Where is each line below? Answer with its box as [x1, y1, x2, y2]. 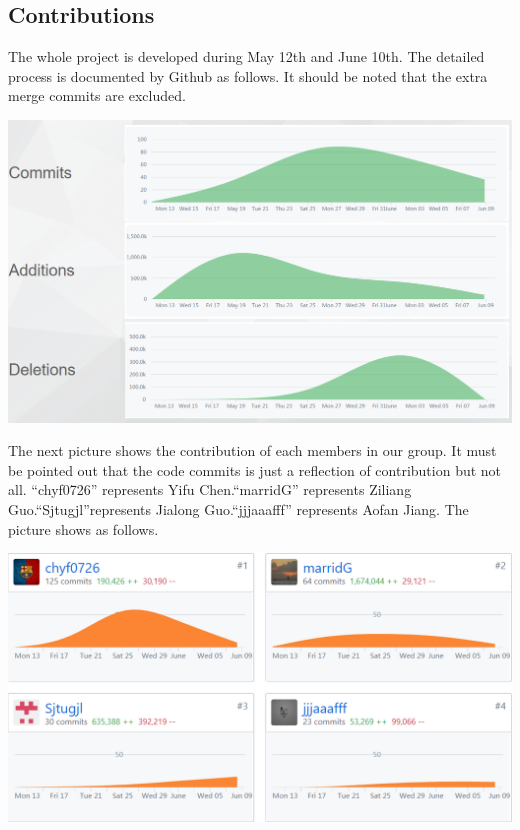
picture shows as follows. [8, 518, 159, 539]
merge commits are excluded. [8, 85, 186, 106]
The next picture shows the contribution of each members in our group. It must [8, 440, 497, 461]
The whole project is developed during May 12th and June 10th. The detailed [8, 46, 485, 67]
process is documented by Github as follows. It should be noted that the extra [8, 65, 488, 86]
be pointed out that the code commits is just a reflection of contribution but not [8, 459, 502, 480]
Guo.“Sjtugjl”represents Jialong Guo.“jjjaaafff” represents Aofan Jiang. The [8, 499, 469, 520]
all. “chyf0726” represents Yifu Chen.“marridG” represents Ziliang [8, 479, 412, 500]
